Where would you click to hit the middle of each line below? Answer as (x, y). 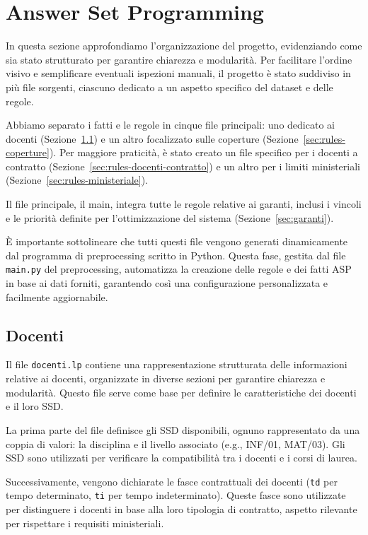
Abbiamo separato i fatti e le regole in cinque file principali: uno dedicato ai (170, 125)
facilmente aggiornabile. (57, 296)
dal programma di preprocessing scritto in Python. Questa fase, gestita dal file (176, 255)
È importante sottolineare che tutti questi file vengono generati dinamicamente (177, 241)
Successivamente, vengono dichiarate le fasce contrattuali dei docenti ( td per (172, 481)
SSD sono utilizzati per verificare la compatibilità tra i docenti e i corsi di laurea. (182, 458)
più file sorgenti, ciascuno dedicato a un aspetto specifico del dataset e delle (169, 87)
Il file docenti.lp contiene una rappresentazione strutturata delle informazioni (177, 364)
